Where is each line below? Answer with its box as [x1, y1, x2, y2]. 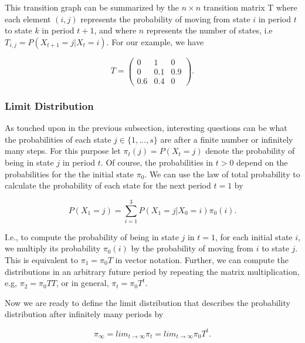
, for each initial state [215, 230, 293, 243]
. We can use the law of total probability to [144, 167, 300, 180]
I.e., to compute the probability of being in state [5, 230, 179, 243]
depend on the [236, 156, 288, 168]
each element [5, 12, 51, 25]
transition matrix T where [203, 1, 297, 13]
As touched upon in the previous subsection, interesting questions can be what [5, 122, 287, 134]
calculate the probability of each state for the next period [5, 179, 211, 191]
